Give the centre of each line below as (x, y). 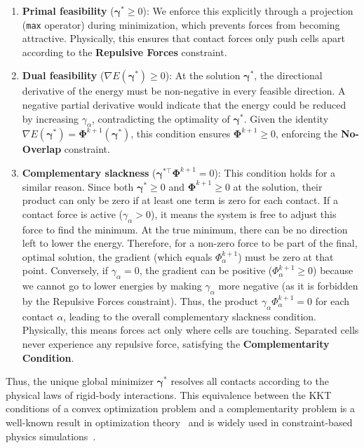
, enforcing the (306, 134)
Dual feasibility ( (63, 75)
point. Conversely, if (65, 270)
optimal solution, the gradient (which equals (117, 256)
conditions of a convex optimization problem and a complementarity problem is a (181, 408)
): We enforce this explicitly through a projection (248, 11)
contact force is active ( (72, 213)
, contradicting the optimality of (161, 118)
